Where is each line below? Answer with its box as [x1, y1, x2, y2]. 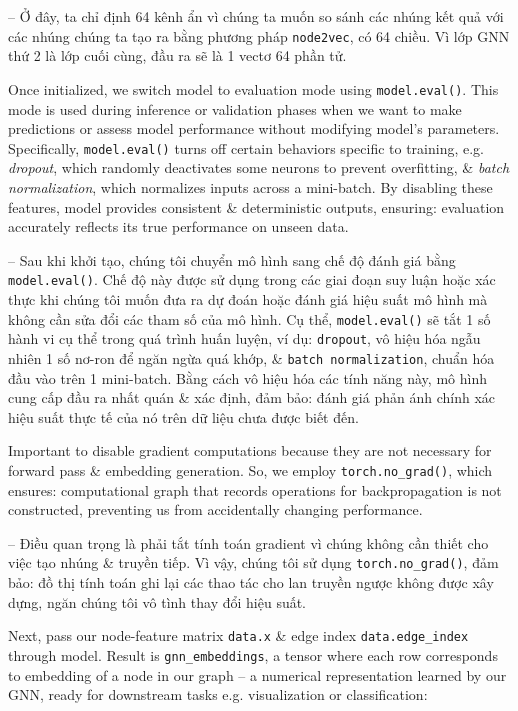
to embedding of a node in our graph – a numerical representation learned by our [8, 664, 507, 685]
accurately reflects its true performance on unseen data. [8, 216, 349, 237]
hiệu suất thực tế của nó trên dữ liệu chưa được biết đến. [8, 406, 359, 427]
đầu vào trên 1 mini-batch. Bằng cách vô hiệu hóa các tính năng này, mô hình [8, 367, 487, 388]
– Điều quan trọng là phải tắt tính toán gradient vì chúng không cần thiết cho [8, 532, 489, 553]
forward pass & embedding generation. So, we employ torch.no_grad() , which [8, 459, 493, 480]
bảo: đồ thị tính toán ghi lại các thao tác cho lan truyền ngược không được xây [8, 572, 494, 592]
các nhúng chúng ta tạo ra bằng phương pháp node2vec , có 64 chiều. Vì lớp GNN [8, 25, 510, 46]
